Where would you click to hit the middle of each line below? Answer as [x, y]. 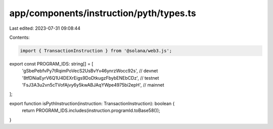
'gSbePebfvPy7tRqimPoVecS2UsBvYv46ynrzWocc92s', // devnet [90, 71]
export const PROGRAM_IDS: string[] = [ [51, 63]
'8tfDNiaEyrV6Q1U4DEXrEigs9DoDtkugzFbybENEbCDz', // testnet [90, 78]
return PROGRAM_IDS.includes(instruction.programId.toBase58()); [91, 110]
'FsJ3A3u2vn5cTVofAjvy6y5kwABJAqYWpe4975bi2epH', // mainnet [93, 85]
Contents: [19, 37]
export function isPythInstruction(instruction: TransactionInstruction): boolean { [92, 103]
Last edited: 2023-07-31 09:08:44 [45, 28]
